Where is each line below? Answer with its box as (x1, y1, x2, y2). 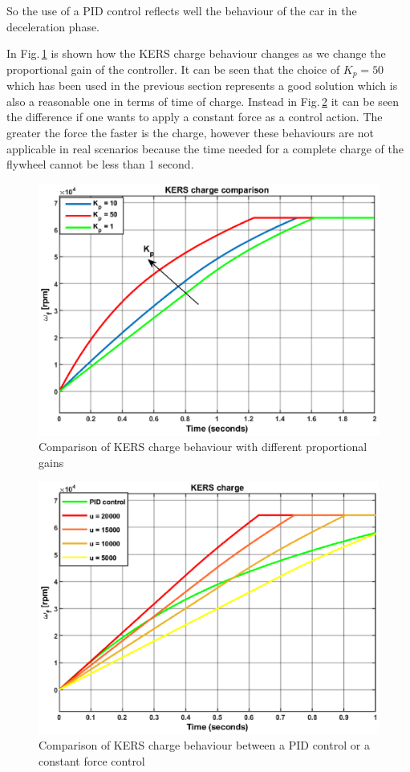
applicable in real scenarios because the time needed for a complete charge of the (6, 140, 404, 156)
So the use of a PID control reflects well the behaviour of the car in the (6, 2, 357, 18)
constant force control (39, 752, 145, 769)
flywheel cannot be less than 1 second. (6, 156, 194, 173)
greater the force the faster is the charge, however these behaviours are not (6, 124, 374, 141)
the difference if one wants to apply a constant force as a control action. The (6, 108, 383, 125)
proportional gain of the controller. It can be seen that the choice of (6, 60, 340, 77)
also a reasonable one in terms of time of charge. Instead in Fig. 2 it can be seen (6, 92, 400, 109)
